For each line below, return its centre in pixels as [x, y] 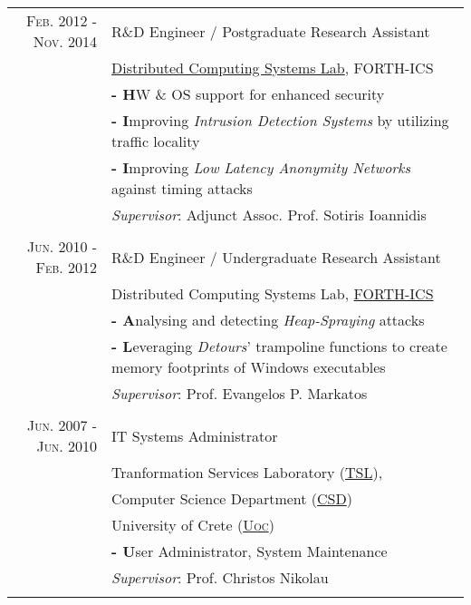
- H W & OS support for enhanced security [248, 94]
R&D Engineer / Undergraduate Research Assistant [276, 257]
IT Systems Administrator [195, 435]
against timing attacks [182, 188]
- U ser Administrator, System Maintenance [250, 551]
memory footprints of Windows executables [249, 367]
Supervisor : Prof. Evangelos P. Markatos [240, 393]
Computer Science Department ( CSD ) [232, 498]
